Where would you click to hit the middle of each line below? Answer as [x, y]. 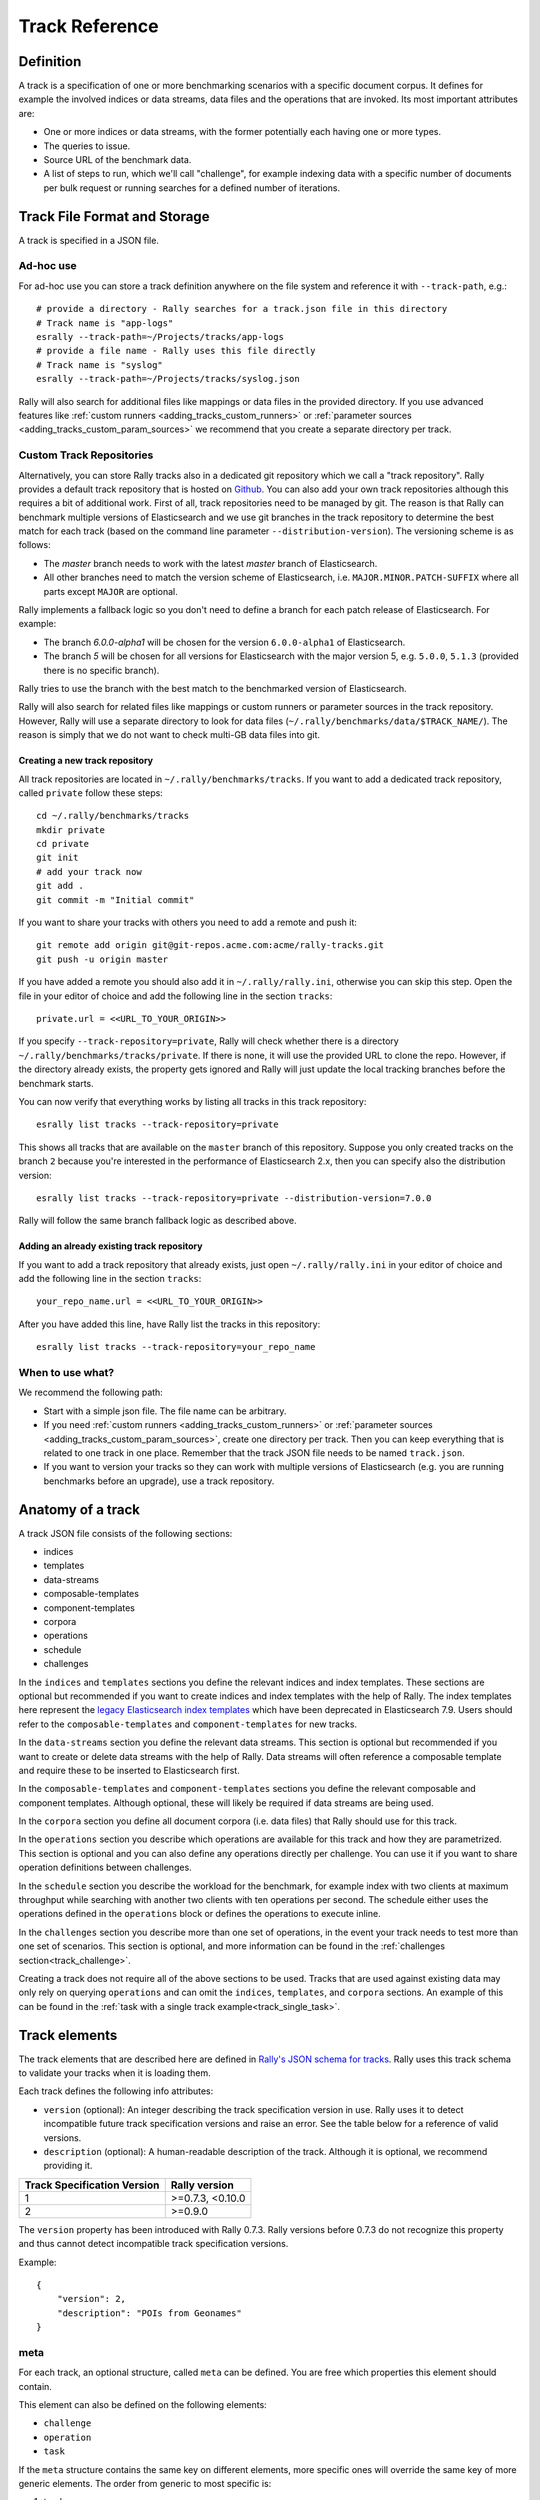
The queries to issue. [87, 146]
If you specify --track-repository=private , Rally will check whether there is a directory [208, 1041]
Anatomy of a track [79, 1509]
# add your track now [89, 871]
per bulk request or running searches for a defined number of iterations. [192, 187]
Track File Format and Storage [114, 216]
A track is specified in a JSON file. [89, 240]
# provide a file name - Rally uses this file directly [176, 351]
